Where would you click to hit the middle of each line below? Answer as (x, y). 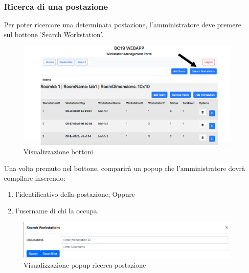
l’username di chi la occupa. (57, 210)
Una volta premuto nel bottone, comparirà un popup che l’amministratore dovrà (125, 168)
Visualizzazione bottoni (58, 152)
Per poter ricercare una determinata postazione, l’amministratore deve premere (123, 25)
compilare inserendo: (35, 178)
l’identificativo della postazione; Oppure (75, 194)
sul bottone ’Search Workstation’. (54, 34)
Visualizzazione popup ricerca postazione (85, 264)
